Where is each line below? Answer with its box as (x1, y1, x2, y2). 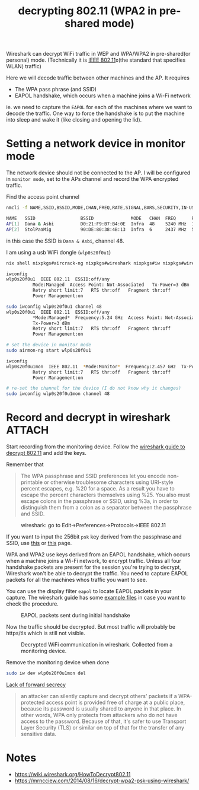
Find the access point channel (6, 193, 80, 200)
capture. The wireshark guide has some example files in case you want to (6, 594, 186, 601)
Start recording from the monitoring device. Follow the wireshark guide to (6, 443, 185, 450)
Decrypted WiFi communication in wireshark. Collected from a (21, 641, 173, 648)
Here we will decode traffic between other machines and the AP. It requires (6, 74, 190, 81)
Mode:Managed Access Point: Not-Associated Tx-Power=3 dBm (32, 282, 190, 288)
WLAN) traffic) (6, 63, 41, 70)
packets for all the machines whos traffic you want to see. (6, 576, 147, 584)
